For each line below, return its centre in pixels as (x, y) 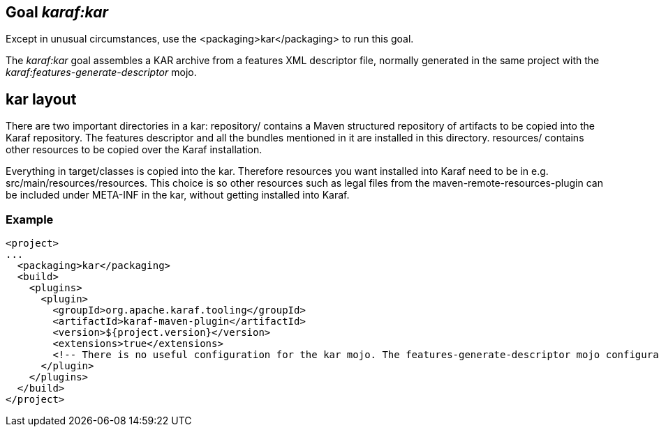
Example (30, 219)
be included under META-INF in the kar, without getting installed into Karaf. (178, 195)
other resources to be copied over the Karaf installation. (134, 150)
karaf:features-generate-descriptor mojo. (101, 72)
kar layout (41, 99)
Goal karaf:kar (57, 12)
